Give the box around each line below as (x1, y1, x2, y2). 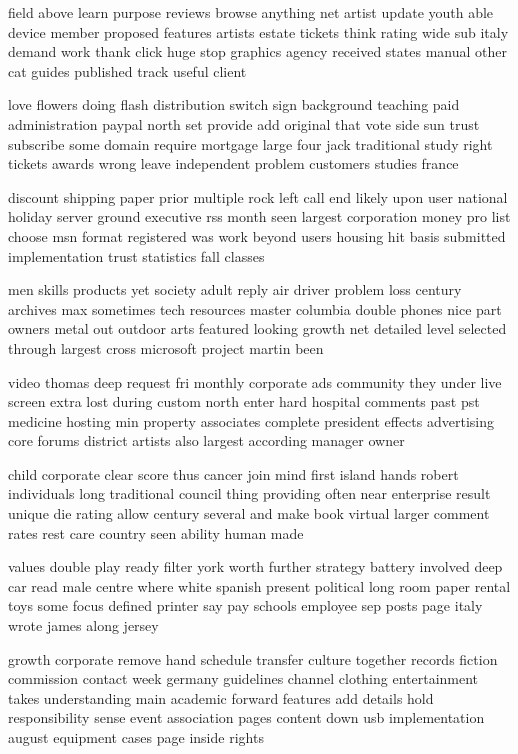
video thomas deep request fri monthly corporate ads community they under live (8, 371, 502, 392)
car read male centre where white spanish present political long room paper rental (8, 575, 511, 596)
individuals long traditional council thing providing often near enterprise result (8, 483, 491, 504)
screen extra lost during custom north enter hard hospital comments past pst (8, 391, 480, 412)
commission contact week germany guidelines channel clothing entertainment (8, 668, 479, 689)
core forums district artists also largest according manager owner (8, 430, 405, 451)
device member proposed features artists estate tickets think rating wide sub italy (8, 21, 509, 42)
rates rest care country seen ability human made (8, 522, 304, 543)
